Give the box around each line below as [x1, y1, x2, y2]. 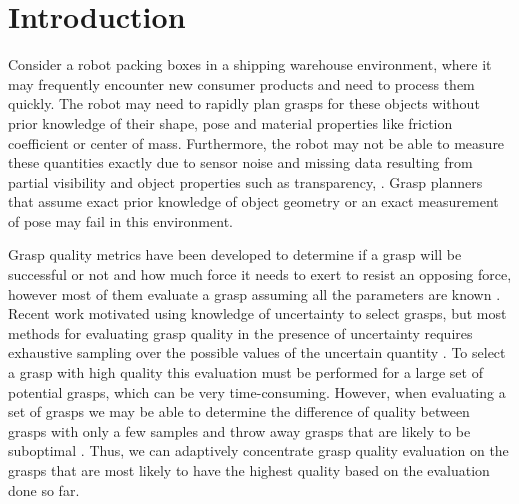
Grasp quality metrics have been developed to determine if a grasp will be [8, 244, 462, 265]
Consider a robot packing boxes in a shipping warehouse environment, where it [8, 54, 492, 75]
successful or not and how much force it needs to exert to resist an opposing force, [8, 264, 512, 285]
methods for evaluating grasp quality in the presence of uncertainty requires [8, 322, 473, 343]
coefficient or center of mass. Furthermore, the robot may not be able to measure [8, 132, 505, 153]
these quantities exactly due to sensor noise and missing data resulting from [8, 152, 473, 173]
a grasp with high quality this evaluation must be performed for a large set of [8, 362, 483, 383]
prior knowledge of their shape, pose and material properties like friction [8, 112, 453, 133]
